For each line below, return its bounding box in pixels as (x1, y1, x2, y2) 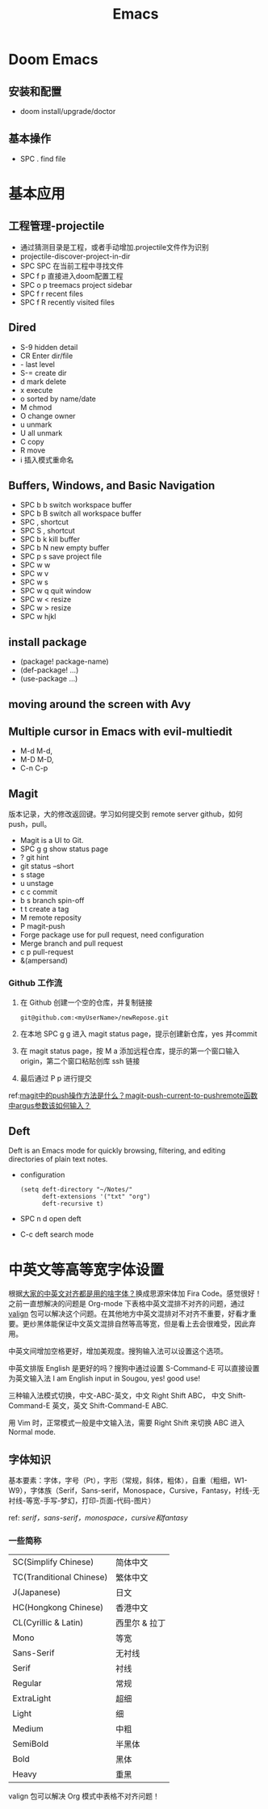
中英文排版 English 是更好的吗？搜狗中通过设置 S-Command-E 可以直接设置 (8, 1364, 260, 1373)
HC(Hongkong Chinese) (12, 1602, 103, 1613)
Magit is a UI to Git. (19, 836, 84, 845)
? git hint (19, 853, 49, 862)
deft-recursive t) (41, 1200, 104, 1208)
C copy (19, 436, 44, 446)
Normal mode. (8, 1427, 57, 1437)
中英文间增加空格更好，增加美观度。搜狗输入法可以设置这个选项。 (8, 1347, 228, 1356)
